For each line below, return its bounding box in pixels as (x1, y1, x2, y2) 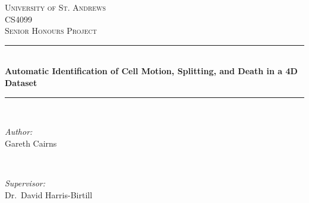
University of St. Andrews (5, 1, 106, 13)
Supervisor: (5, 176, 45, 189)
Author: (5, 125, 33, 138)
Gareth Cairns (5, 137, 57, 149)
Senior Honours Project (5, 24, 97, 37)
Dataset (5, 76, 37, 88)
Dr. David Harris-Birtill (5, 188, 93, 201)
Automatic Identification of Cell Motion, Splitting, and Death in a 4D (5, 65, 298, 77)
